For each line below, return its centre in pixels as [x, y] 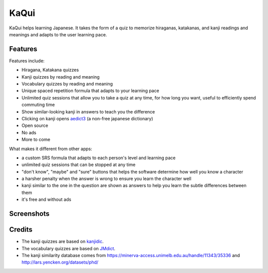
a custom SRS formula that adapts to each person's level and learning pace [99, 158]
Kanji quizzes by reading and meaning [61, 77]
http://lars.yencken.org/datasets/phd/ [60, 262]
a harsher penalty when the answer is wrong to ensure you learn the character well [106, 179]
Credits [21, 229]
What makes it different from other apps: [51, 149]
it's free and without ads [46, 199]
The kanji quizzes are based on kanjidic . [63, 242]
